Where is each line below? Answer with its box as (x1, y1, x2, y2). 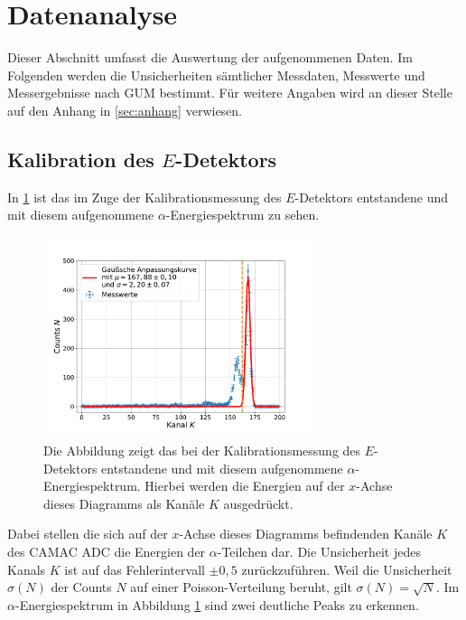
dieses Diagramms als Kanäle (43, 493, 205, 512)
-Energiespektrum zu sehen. (165, 205, 320, 224)
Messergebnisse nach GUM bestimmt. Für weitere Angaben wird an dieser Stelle (7, 83, 452, 102)
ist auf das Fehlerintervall (64, 559, 205, 578)
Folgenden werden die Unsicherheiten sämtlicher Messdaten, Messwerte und (7, 65, 425, 84)
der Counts (51, 578, 112, 597)
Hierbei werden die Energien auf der (144, 476, 345, 495)
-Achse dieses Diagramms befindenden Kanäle (179, 524, 433, 543)
